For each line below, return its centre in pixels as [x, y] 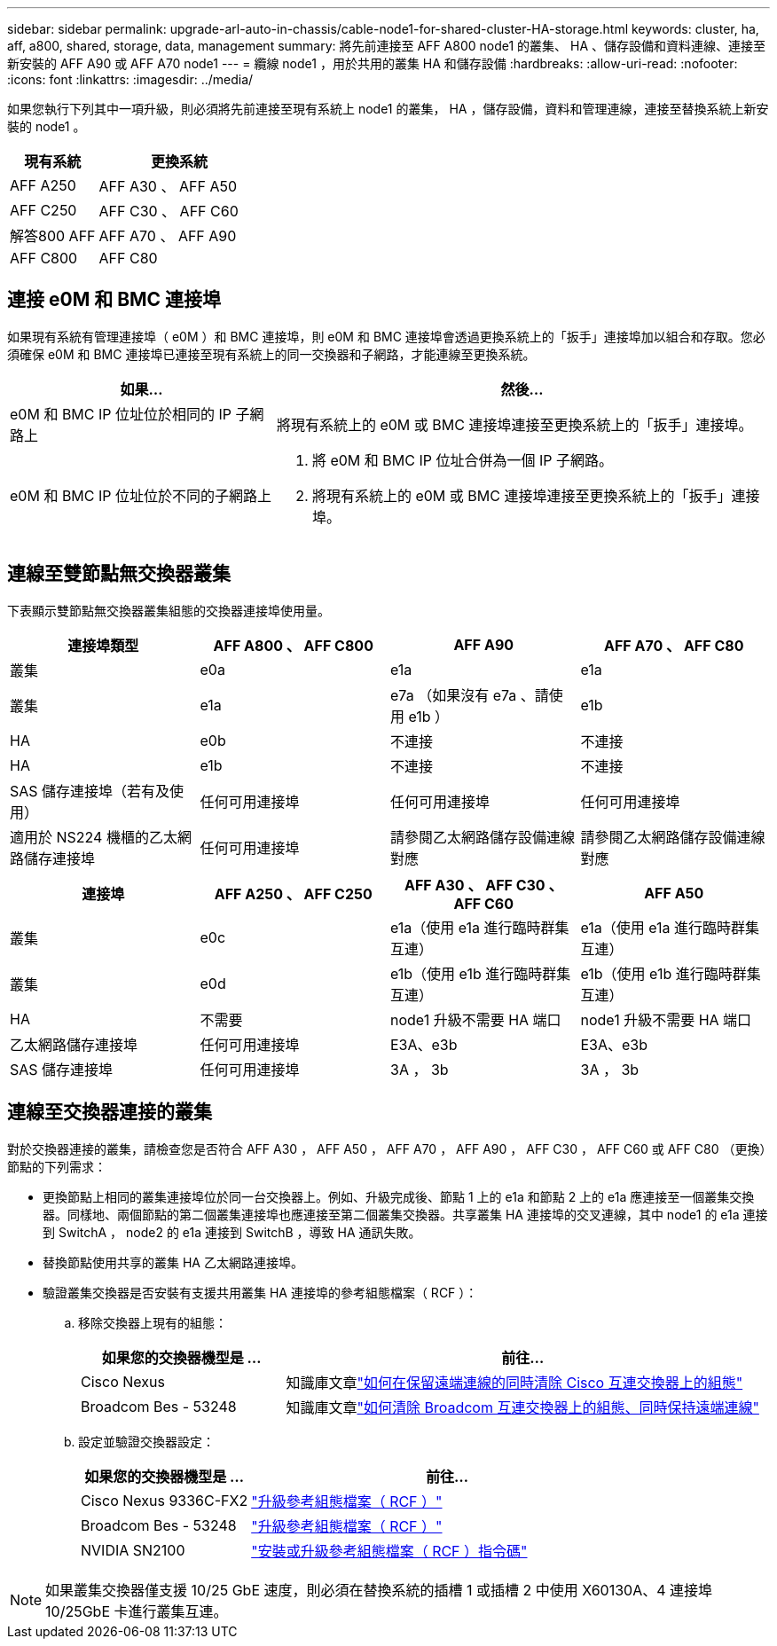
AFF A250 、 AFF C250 [293, 894]
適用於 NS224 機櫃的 [79, 837]
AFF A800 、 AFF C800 [293, 645]
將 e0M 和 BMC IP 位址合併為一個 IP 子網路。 [462, 460]
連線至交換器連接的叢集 [110, 1112]
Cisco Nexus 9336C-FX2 [165, 1500]
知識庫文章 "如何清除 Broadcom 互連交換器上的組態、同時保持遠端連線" [522, 1407]
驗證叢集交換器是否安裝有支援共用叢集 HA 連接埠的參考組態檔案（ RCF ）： [260, 1292]
